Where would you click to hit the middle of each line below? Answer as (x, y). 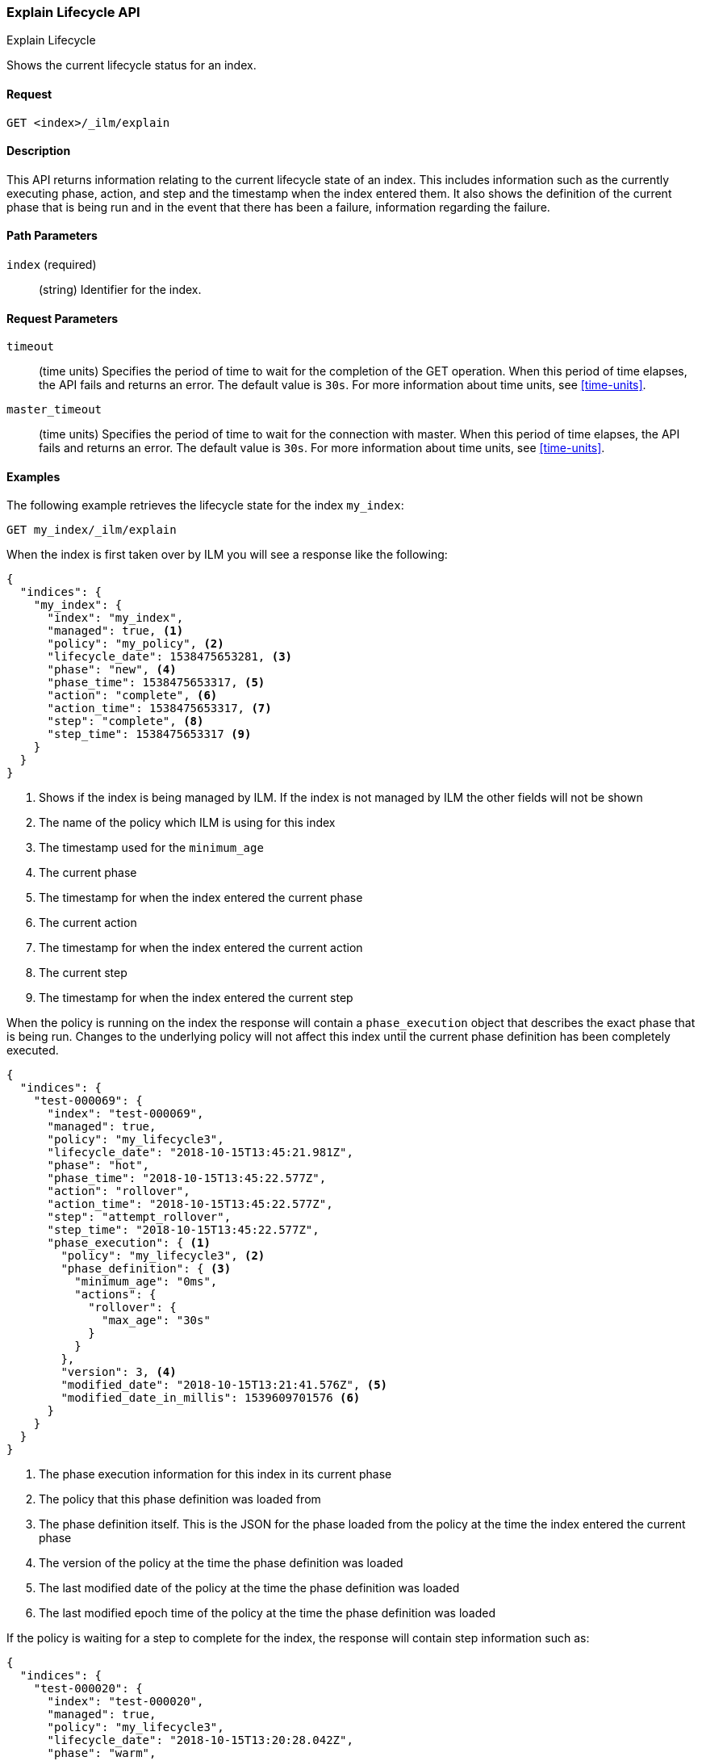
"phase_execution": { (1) (129, 1243)
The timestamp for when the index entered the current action (201, 948)
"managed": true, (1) (115, 631)
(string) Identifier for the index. (120, 290)
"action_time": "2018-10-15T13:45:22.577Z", (190, 1204)
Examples (33, 476)
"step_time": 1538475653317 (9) (149, 734)
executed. (33, 1050)
